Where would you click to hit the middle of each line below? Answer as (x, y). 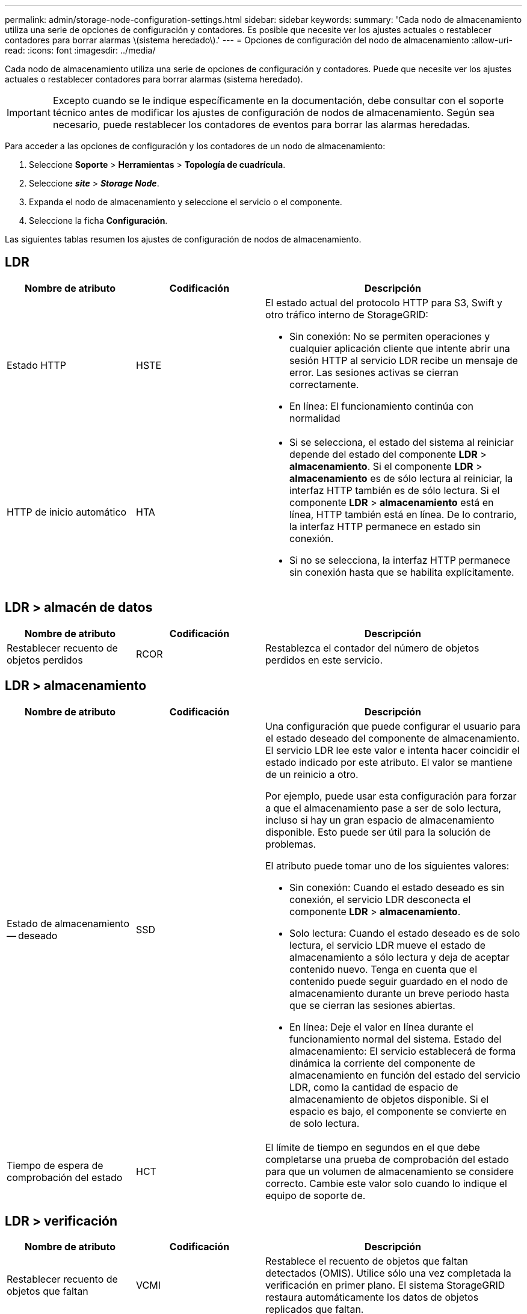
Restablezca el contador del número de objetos (372, 648)
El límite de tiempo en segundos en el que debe (373, 1147)
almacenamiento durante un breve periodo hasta (399, 993)
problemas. (291, 844)
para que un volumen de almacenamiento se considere (390, 1171)
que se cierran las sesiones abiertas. (372, 1005)
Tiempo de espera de (55, 1165)
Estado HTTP (37, 365)
